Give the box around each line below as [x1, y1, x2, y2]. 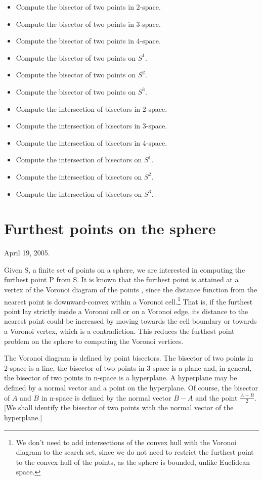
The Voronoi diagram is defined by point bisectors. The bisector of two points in [4, 353, 253, 363]
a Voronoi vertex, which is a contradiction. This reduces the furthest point [4, 326, 235, 336]
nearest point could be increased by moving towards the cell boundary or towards [4, 316, 257, 326]
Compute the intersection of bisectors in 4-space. [16, 137, 167, 148]
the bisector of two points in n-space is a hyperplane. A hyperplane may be [4, 372, 237, 383]
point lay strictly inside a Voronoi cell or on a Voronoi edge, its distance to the [4, 306, 248, 316]
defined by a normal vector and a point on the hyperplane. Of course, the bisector [4, 382, 258, 393]
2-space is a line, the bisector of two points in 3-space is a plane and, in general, [4, 362, 252, 373]
